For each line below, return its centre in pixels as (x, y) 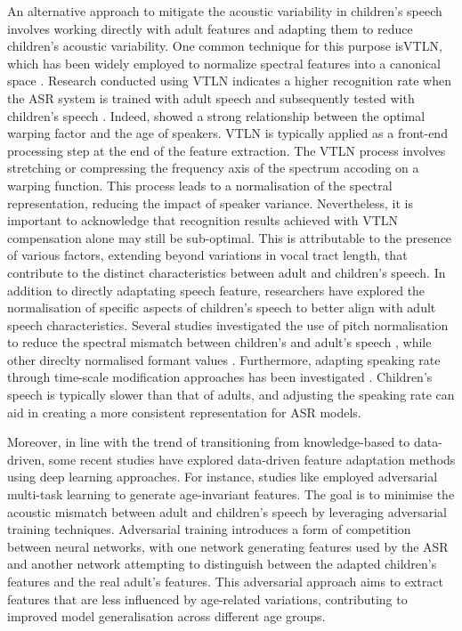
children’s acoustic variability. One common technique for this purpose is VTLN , (225, 46)
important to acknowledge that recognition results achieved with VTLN (203, 220)
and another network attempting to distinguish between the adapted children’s (222, 564)
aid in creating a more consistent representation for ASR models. (184, 412)
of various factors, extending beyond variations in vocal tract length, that (207, 255)
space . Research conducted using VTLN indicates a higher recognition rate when (230, 81)
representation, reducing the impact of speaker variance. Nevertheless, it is (210, 202)
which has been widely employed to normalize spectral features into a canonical (224, 63)
